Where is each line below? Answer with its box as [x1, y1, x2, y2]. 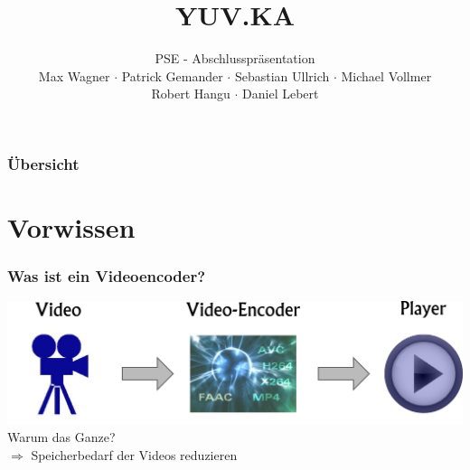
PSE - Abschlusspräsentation [155, 49, 315, 68]
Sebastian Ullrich [234, 66, 330, 85]
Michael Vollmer [341, 66, 432, 85]
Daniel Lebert [242, 84, 319, 103]
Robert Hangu [151, 84, 230, 103]
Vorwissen [7, 209, 136, 246]
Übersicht [7, 152, 80, 174]
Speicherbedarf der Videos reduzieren [31, 445, 238, 464]
